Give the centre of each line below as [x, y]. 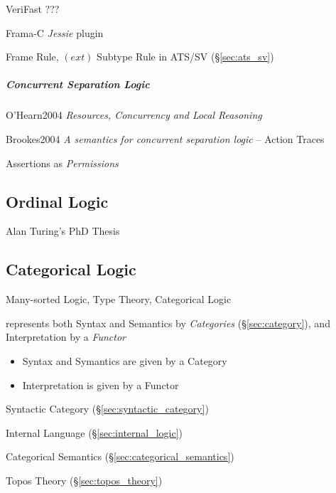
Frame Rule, [32, 57]
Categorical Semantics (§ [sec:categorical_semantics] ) [120, 456]
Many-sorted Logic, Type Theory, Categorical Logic [119, 299]
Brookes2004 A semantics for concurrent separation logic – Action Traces [165, 138]
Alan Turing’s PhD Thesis [63, 231]
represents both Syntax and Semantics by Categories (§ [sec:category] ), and [168, 323]
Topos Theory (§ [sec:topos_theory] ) [84, 480]
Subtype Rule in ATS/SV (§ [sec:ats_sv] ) [185, 57]
